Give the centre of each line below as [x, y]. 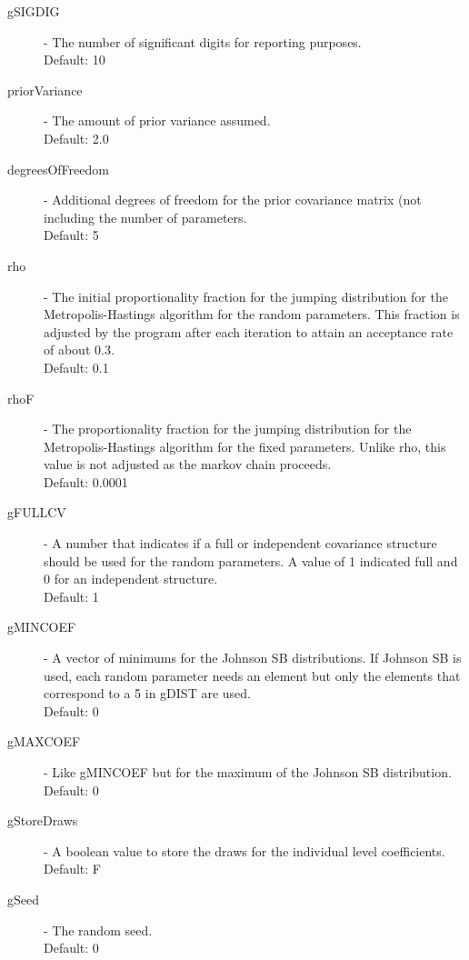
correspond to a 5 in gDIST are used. [147, 693]
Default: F [73, 869]
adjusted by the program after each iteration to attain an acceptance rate [249, 331]
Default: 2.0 [76, 138]
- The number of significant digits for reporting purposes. [203, 41]
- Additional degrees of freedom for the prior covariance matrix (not [233, 200]
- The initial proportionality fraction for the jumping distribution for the [246, 296]
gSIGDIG [34, 11]
